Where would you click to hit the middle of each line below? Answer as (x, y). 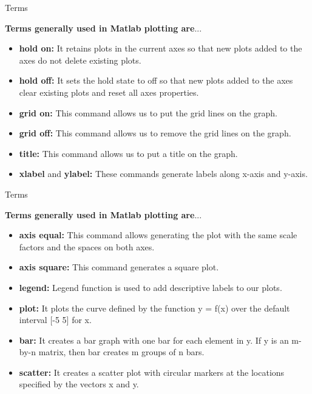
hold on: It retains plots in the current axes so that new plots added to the (161, 48)
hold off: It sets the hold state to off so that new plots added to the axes (156, 80)
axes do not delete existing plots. (80, 60)
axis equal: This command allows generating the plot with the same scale (158, 235)
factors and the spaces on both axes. (87, 246)
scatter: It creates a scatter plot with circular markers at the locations (152, 372)
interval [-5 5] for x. (55, 320)
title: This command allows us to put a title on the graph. (128, 153)
